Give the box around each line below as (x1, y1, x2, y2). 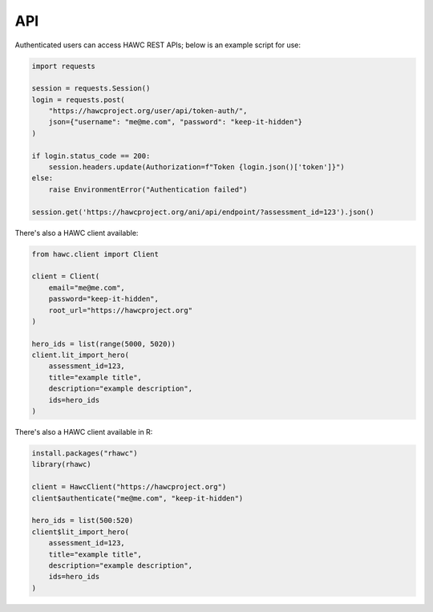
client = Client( (31, 272, 100, 281)
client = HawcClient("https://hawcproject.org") (31, 482, 227, 492)
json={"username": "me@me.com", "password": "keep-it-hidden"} (48, 117, 303, 127)
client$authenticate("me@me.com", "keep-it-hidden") (31, 493, 244, 503)
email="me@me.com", (48, 283, 126, 292)
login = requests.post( (31, 95, 126, 104)
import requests (31, 61, 96, 71)
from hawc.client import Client (31, 249, 160, 258)
